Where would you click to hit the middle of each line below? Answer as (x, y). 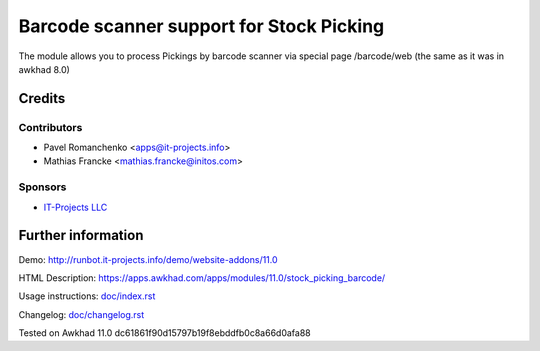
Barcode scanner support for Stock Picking (201, 26)
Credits (42, 98)
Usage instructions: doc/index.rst (87, 296)
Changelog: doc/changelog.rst (81, 314)
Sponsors (42, 187)
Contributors (50, 127)
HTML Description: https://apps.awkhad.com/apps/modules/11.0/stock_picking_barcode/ (202, 277)
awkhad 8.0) (44, 69)
